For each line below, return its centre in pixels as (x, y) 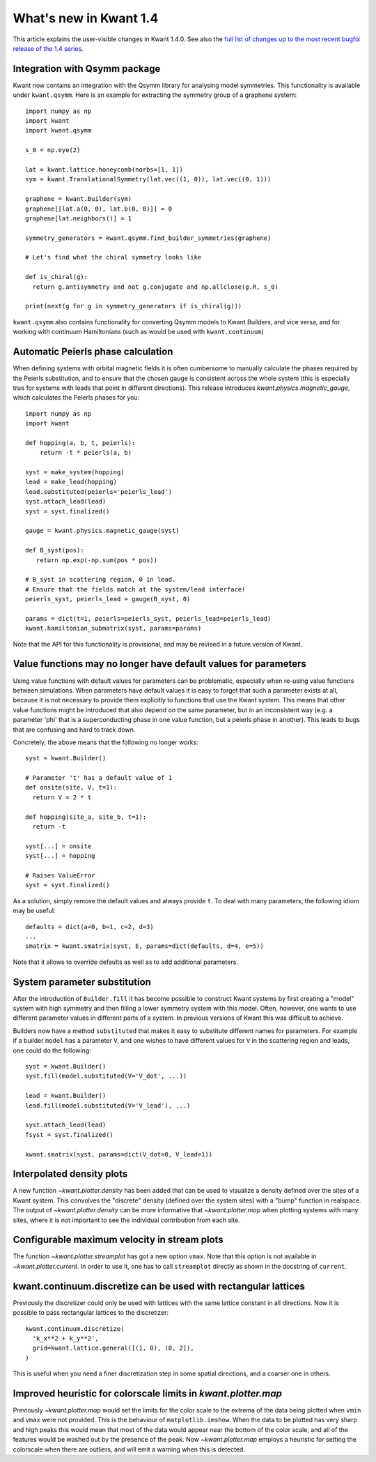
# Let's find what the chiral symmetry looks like (113, 257)
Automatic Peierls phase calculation (93, 352)
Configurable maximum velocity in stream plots (118, 1240)
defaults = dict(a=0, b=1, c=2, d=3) (90, 927)
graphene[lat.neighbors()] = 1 (79, 218)
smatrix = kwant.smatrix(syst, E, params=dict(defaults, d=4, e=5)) (144, 946)
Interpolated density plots (70, 1174)
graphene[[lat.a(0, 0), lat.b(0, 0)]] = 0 (99, 209)
